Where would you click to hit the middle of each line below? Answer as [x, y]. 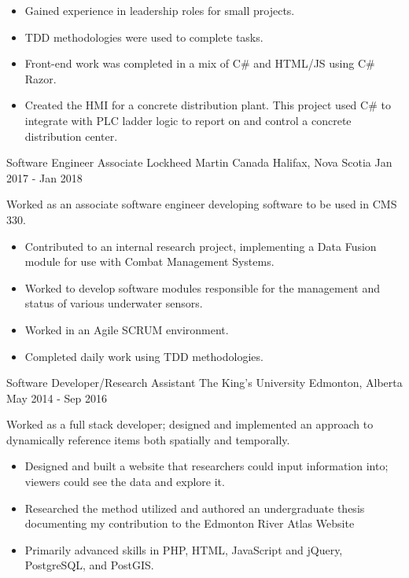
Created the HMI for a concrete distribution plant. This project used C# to [208, 105]
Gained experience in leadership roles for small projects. [160, 10]
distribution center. [71, 136]
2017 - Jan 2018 [44, 177]
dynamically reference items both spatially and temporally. [148, 439]
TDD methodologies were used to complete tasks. [144, 37]
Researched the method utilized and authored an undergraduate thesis [195, 508]
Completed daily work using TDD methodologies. [144, 356]
